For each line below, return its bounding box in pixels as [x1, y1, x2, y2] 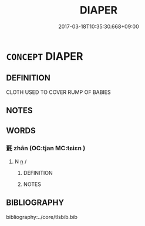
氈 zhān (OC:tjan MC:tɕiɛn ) [6, 144, 86, 153]
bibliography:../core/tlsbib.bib [6, 213, 78, 220]
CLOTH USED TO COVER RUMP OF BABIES [6, 89, 112, 96]
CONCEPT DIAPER [6, 49, 83, 63]
